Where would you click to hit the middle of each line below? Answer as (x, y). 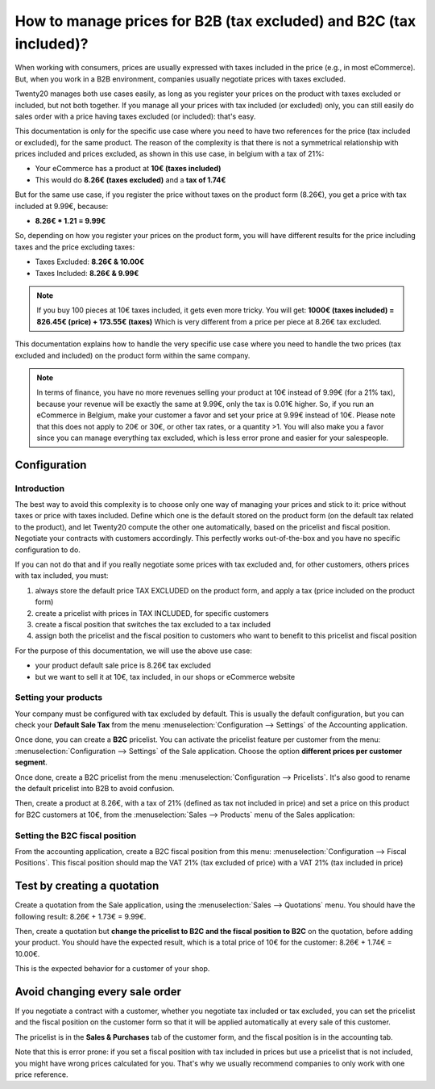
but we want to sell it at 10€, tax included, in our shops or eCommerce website (165, 676)
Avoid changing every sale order (98, 992)
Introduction (39, 488)
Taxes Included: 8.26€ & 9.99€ (87, 273)
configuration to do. (48, 550)
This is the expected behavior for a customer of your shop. (112, 969)
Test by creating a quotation (87, 886)
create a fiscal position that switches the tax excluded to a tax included (153, 624)
